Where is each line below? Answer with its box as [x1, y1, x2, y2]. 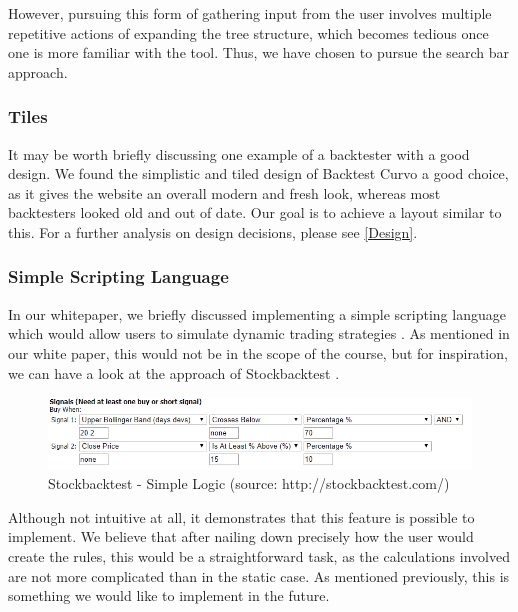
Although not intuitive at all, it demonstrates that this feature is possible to [8, 506, 475, 527]
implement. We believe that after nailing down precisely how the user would [8, 526, 474, 547]
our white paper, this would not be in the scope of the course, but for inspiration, [8, 342, 508, 363]
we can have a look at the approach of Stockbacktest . [8, 362, 340, 383]
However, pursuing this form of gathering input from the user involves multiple [8, 3, 492, 23]
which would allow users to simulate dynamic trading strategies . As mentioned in [8, 323, 510, 344]
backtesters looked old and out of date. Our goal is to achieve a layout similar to [8, 202, 502, 223]
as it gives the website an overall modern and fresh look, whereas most [8, 182, 441, 203]
